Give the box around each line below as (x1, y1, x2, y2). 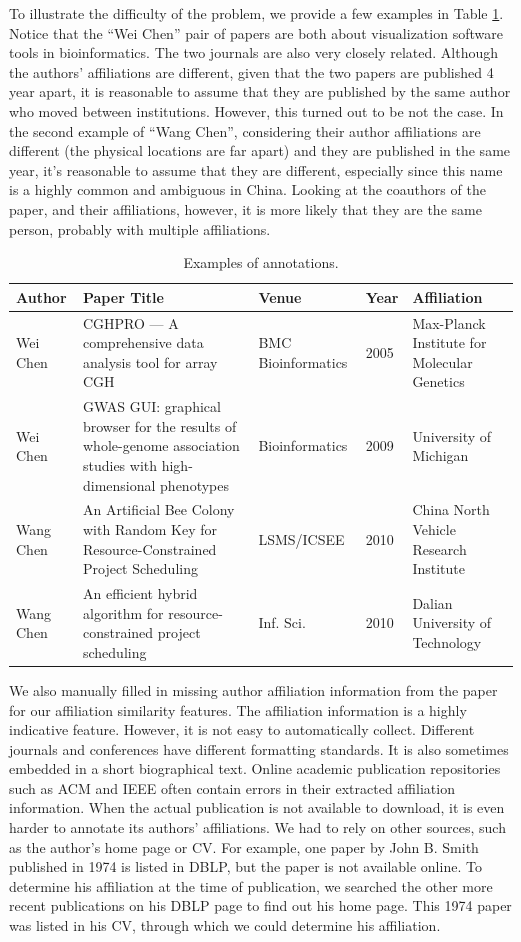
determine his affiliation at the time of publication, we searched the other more (9, 875, 493, 896)
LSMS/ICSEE (258, 528, 345, 549)
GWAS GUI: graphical (82, 396, 221, 417)
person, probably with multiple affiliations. (9, 218, 271, 239)
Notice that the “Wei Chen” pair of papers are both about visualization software (9, 22, 503, 43)
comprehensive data (82, 332, 204, 353)
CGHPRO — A (82, 312, 179, 333)
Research (412, 538, 467, 559)
